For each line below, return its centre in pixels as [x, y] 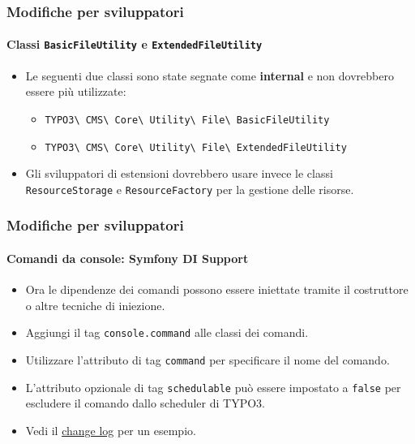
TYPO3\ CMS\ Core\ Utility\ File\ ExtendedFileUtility [196, 147]
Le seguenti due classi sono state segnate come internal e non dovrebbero [210, 75]
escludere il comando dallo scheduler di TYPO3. [145, 403]
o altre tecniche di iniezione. [95, 305]
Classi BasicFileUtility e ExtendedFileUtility [135, 44]
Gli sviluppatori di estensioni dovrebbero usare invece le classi [179, 173]
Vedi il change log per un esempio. [111, 430]
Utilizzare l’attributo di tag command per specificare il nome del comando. [207, 359]
